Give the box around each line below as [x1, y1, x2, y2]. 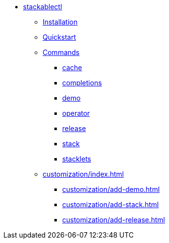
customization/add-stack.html [62, 200, 159, 209]
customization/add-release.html [62, 216, 165, 224]
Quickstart [43, 33, 76, 41]
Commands [43, 48, 80, 56]
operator [62, 109, 90, 117]
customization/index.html [43, 170, 124, 178]
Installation [43, 18, 78, 26]
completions [62, 79, 102, 87]
